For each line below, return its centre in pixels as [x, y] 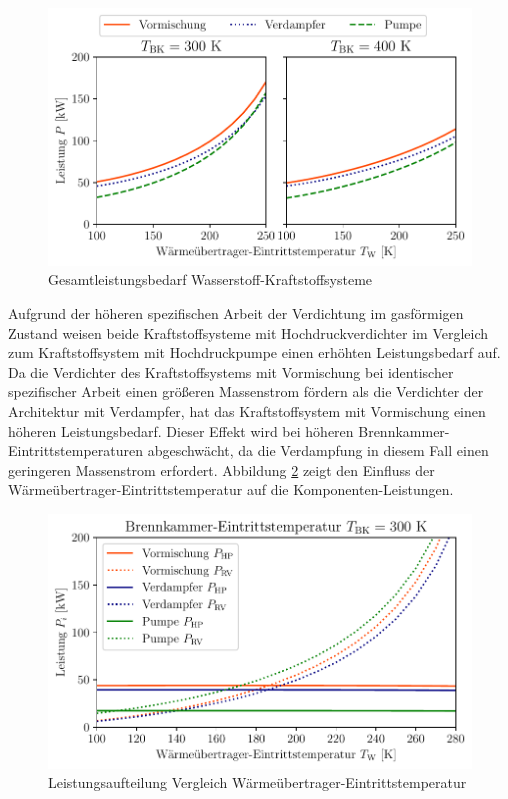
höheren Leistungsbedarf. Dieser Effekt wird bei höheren [181, 430]
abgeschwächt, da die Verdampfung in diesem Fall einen [318, 450]
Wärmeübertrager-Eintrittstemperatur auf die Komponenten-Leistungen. [231, 489]
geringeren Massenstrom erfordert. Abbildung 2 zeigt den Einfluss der [221, 469]
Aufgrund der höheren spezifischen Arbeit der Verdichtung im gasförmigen [236, 313]
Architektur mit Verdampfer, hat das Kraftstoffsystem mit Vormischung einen [247, 410]
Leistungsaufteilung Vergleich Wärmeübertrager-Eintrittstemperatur [257, 782]
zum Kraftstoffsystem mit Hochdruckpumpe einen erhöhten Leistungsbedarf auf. [254, 352]
